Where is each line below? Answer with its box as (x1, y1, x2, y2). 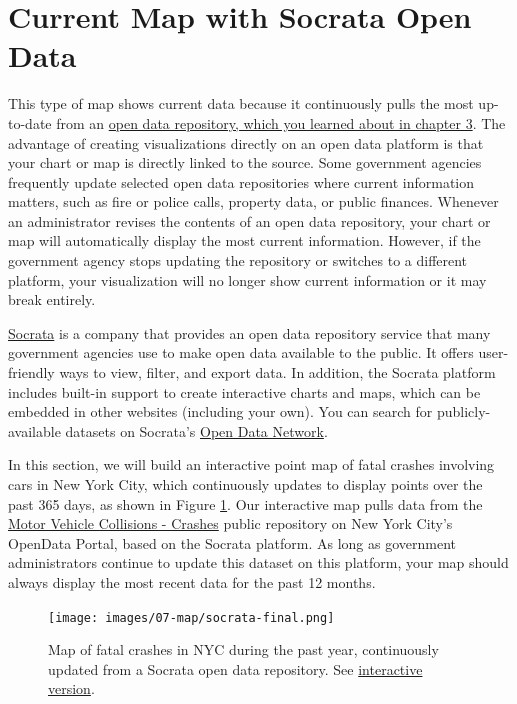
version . (48, 678, 95, 699)
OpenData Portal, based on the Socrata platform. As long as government (8, 532, 457, 553)
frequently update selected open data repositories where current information (8, 171, 475, 192)
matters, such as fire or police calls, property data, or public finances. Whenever (8, 191, 499, 212)
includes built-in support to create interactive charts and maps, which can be (8, 381, 481, 402)
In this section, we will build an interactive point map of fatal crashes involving (8, 454, 495, 475)
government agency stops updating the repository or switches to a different (8, 250, 468, 271)
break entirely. (8, 289, 96, 310)
